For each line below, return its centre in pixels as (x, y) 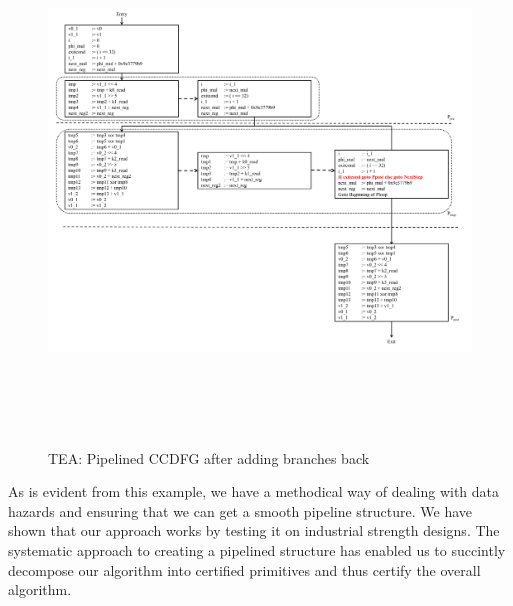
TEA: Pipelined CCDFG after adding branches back (209, 457)
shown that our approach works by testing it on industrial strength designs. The (254, 530)
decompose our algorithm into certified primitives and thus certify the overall (244, 569)
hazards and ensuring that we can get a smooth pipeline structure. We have (240, 510)
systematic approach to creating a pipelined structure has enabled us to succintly (257, 549)
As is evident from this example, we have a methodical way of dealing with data (254, 491)
